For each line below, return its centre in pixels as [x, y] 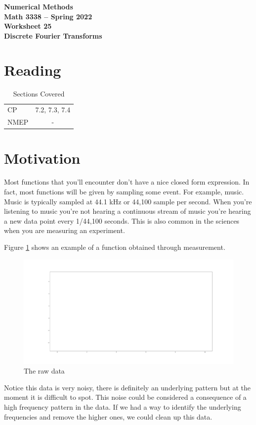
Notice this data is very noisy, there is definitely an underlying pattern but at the [128, 387]
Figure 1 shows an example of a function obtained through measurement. [115, 247]
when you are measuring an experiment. [64, 230]
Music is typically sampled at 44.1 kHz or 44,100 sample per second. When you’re [128, 201]
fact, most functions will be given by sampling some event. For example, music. [124, 191]
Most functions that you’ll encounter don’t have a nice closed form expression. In [127, 182]
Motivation [42, 158]
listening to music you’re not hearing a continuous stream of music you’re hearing [128, 211]
